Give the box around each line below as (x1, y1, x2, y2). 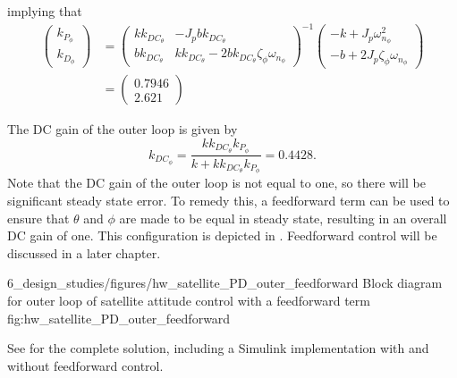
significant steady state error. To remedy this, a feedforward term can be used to (7, 190, 450, 209)
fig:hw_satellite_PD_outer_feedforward (7, 308, 231, 327)
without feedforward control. (7, 356, 164, 374)
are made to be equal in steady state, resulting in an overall (119, 208, 447, 227)
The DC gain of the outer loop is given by (7, 120, 238, 139)
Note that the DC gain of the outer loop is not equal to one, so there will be (7, 173, 426, 192)
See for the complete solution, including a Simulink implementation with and (7, 339, 429, 357)
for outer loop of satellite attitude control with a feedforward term (7, 290, 370, 309)
